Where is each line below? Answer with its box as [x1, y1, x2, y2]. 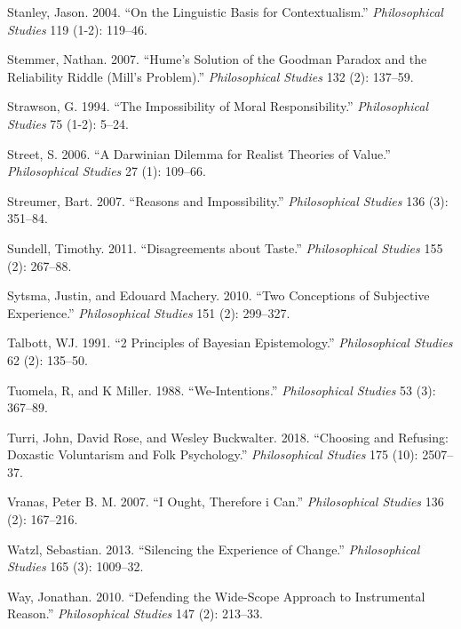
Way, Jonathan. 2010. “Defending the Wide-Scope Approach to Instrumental [7, 586, 425, 605]
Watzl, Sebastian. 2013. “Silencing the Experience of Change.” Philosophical [7, 539, 420, 558]
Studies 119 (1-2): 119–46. [7, 20, 147, 38]
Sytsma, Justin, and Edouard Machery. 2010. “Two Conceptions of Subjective [7, 286, 430, 305]
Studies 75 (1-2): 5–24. [7, 114, 129, 132]
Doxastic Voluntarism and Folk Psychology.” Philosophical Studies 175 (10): [7, 445, 418, 464]
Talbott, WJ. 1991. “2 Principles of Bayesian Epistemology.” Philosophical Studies [7, 333, 453, 352]
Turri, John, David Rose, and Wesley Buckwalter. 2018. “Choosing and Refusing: [7, 427, 449, 446]
